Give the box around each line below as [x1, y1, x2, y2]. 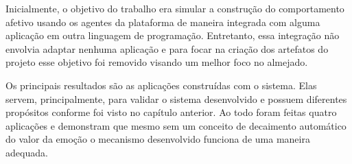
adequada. [5, 145, 48, 159]
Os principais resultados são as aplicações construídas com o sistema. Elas [5, 78, 317, 92]
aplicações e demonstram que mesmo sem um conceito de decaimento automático [5, 118, 347, 132]
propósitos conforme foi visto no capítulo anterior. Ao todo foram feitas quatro [5, 105, 337, 119]
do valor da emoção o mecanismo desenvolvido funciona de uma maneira [5, 132, 310, 146]
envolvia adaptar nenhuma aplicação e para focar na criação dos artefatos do [5, 41, 329, 56]
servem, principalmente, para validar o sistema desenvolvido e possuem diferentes [5, 91, 347, 106]
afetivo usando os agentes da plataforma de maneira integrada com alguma [5, 14, 320, 29]
